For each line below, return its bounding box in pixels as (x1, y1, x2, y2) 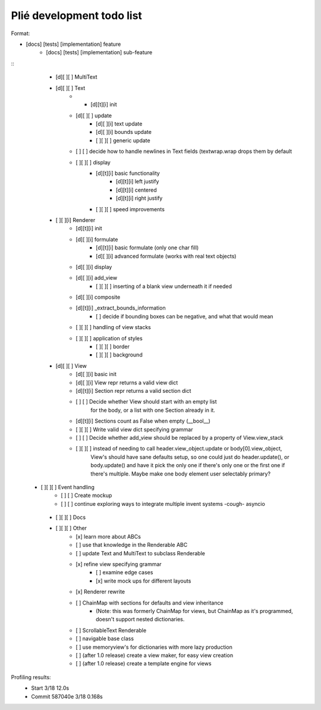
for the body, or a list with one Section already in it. (90, 406, 215, 414)
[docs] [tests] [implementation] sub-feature (46, 49, 153, 56)
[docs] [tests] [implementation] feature (26, 40, 121, 48)
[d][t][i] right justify (116, 195, 163, 202)
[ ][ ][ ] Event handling (40, 483, 95, 490)
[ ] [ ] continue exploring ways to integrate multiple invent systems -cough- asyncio (61, 500, 266, 507)
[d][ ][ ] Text (55, 84, 86, 92)
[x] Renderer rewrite (75, 588, 125, 595)
